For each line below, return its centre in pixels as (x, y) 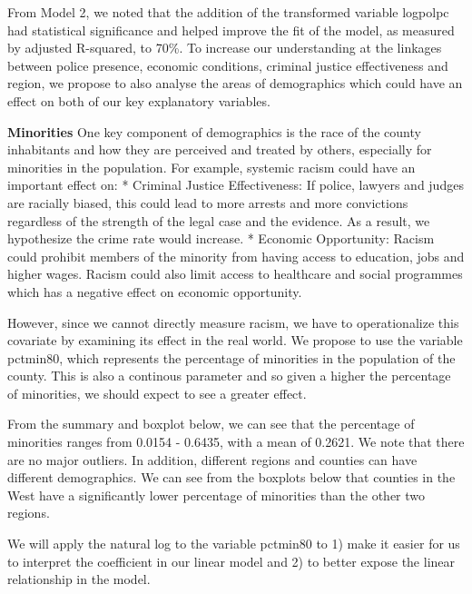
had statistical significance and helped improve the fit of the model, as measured (231, 30)
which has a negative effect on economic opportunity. (155, 291)
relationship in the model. (79, 579)
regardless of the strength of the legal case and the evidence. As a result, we (219, 220)
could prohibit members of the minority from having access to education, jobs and (236, 256)
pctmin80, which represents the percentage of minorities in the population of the (231, 357)
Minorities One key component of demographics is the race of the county (214, 131)
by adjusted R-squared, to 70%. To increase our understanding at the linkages (225, 48)
